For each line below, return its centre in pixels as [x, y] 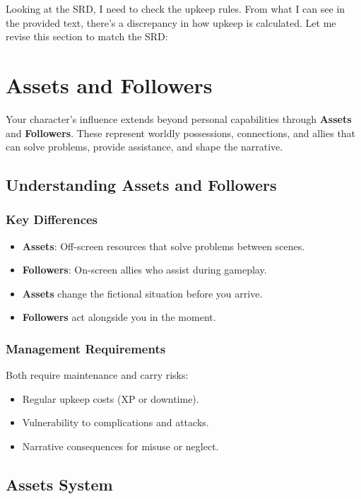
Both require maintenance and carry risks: [97, 375]
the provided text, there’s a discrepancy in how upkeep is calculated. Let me [171, 22]
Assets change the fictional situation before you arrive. [142, 293]
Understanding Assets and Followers [141, 185]
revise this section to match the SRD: [87, 36]
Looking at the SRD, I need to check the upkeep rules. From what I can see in [176, 8]
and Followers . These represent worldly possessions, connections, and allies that [181, 133]
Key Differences [52, 219]
